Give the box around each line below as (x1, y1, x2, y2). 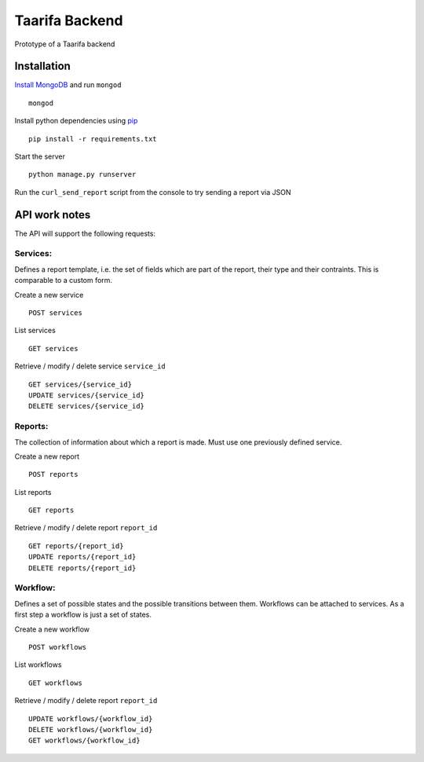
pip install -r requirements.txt (28, 134, 157, 143)
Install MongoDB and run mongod (14, 80, 122, 90)
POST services (28, 309, 82, 317)
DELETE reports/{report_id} (28, 563, 137, 573)
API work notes (14, 208, 91, 222)
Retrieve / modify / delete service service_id (14, 361, 166, 371)
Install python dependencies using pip (14, 116, 138, 126)
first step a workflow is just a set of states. (14, 610, 152, 620)
